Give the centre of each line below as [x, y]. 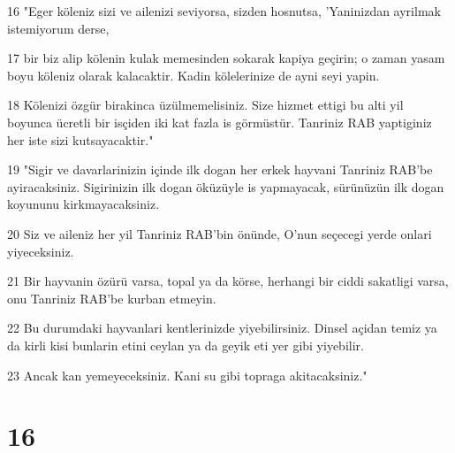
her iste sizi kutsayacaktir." [80, 139]
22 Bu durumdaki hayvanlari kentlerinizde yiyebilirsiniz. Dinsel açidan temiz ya [222, 328]
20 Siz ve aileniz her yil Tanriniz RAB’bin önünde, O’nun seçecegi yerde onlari [220, 233]
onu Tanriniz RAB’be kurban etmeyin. [112, 298]
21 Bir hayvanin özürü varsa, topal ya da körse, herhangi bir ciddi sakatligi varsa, [228, 281]
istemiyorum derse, [58, 28]
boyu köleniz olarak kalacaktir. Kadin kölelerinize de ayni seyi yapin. [193, 75]
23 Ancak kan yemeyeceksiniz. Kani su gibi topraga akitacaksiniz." [187, 375]
